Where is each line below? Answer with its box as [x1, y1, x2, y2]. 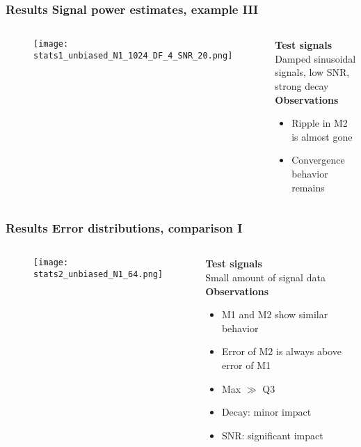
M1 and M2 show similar [221, 307, 328, 322]
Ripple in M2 [291, 116, 348, 130]
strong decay [275, 79, 329, 93]
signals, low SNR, [275, 65, 350, 79]
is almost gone [291, 129, 353, 143]
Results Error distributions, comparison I [6, 219, 243, 237]
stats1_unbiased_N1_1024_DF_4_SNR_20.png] [33, 50, 233, 61]
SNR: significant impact [221, 428, 323, 442]
